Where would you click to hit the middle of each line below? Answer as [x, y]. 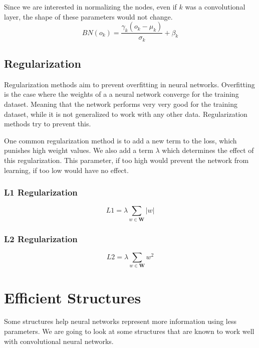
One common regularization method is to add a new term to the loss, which [120, 140]
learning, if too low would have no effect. [66, 170]
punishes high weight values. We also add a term [79, 150]
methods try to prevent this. [48, 124]
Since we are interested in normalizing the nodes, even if [90, 7]
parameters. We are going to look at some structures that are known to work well [129, 331]
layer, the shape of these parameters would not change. [88, 16]
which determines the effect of [208, 150]
